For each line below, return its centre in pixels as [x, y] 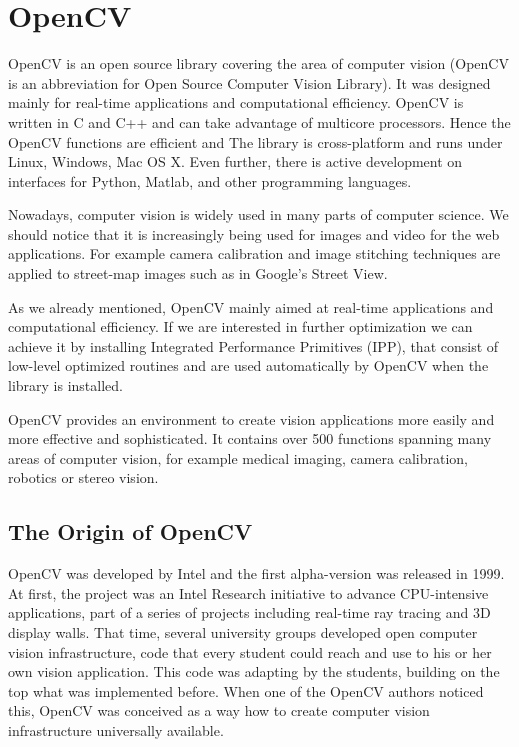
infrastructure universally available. [116, 729]
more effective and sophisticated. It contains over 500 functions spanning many [250, 438]
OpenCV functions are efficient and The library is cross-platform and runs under [255, 141]
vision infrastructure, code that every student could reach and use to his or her [250, 651]
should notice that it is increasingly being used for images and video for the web [254, 233]
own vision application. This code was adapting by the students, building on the [254, 671]
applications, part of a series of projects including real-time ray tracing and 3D [249, 612]
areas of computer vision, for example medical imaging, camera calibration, [238, 457]
